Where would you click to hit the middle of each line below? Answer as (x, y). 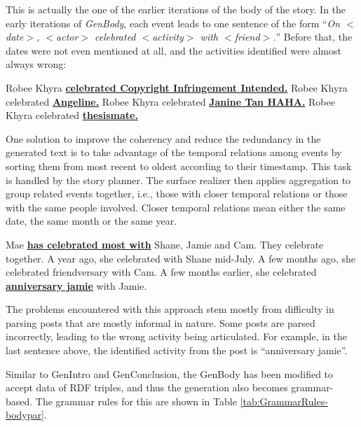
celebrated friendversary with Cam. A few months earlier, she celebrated (161, 272)
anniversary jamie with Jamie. (76, 285)
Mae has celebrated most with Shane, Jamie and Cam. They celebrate (165, 244)
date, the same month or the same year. (91, 221)
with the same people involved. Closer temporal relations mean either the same (176, 207)
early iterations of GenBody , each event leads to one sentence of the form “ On (173, 23)
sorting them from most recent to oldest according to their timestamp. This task (179, 166)
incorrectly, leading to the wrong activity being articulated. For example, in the (176, 336)
